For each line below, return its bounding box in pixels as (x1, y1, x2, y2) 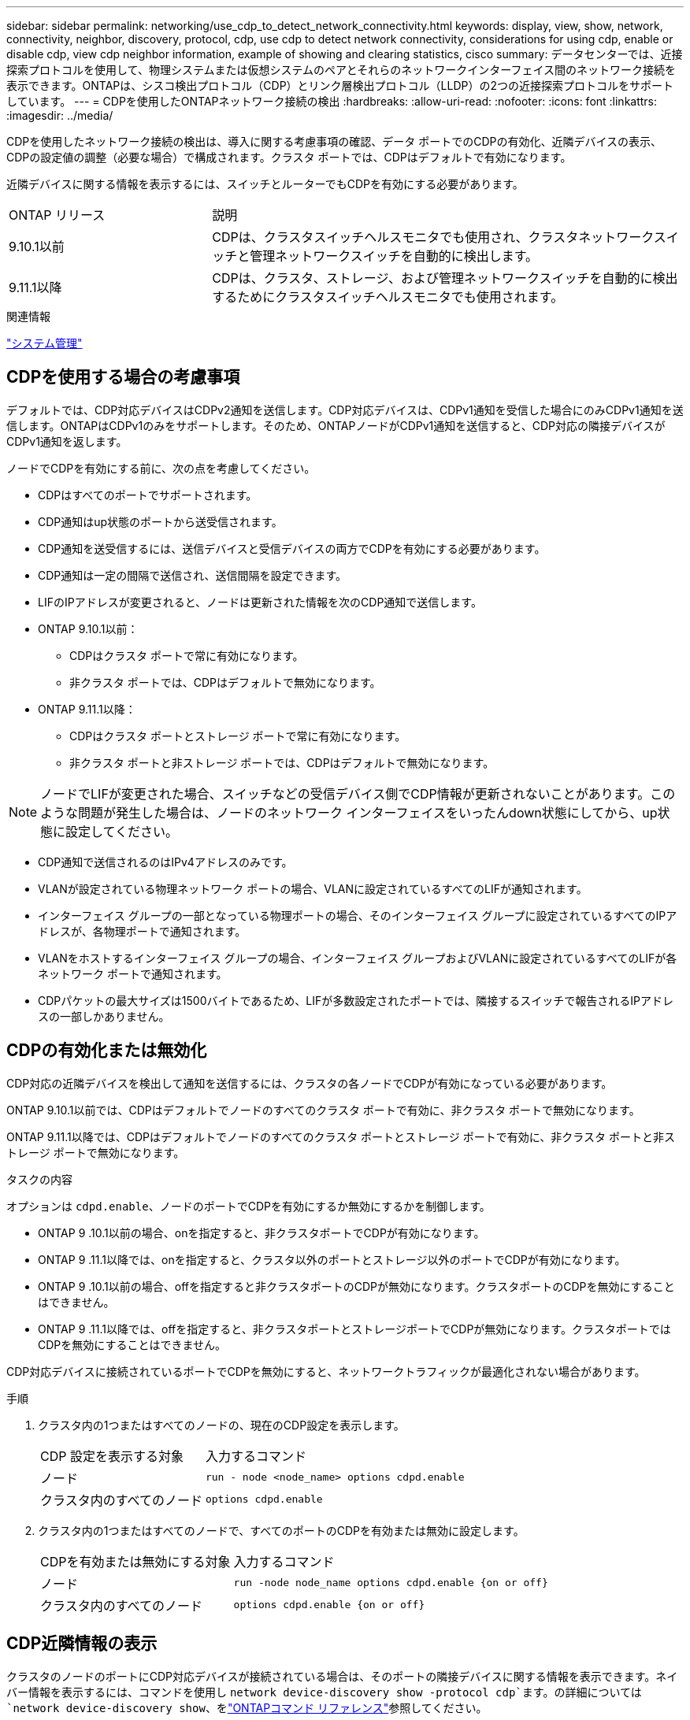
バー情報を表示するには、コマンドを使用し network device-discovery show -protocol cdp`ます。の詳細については (6, 1685, 642, 1699)
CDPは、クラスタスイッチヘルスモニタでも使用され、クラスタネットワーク (212, 229, 654, 245)
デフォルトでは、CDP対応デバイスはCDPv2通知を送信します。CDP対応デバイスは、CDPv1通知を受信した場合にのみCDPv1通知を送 (6, 402, 684, 417)
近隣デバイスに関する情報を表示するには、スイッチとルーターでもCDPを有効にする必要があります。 (6, 177, 524, 191)
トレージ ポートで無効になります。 (6, 1145, 185, 1159)
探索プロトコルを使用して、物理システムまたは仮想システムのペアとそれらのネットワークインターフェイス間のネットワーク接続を (6, 63, 677, 76)
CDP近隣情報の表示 (6, 1633, 158, 1654)
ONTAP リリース (9, 207, 106, 223)
